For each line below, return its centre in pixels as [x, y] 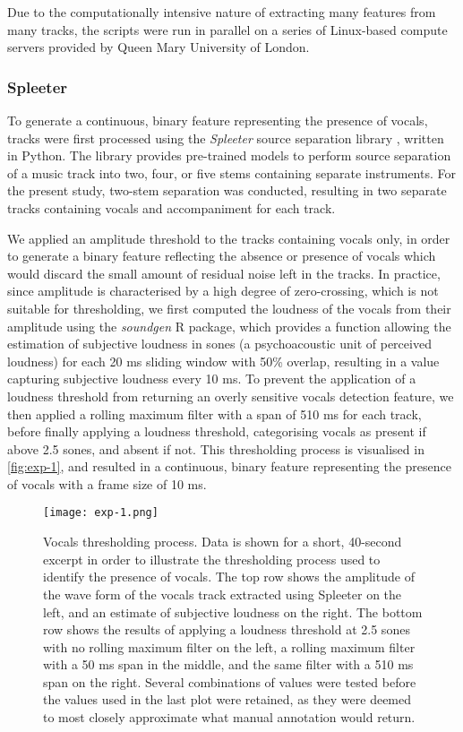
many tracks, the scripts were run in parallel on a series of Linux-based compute [227, 29]
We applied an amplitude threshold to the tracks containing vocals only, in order [229, 238]
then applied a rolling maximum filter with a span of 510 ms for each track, [214, 413]
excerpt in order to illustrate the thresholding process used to [212, 559]
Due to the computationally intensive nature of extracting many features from [222, 12]
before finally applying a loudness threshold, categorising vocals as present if [217, 431]
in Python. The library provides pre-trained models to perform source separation [229, 155]
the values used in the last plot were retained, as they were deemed [227, 699]
